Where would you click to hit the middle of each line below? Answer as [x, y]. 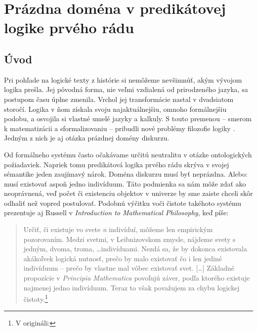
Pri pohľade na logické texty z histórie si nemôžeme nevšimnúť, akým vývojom [123, 79]
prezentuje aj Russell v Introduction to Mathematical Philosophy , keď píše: [116, 213]
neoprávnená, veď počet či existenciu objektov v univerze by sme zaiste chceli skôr [128, 193]
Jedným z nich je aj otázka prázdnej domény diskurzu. [87, 138]
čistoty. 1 [36, 298]
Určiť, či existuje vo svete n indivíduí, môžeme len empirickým [118, 229]
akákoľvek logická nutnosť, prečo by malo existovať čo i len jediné [123, 258]
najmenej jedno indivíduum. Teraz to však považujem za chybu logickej [131, 287]
